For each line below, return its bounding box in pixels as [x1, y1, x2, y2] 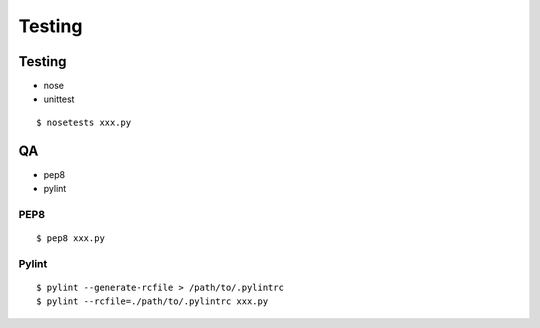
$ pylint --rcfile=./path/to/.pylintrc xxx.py [36, 296, 269, 307]
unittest [43, 93, 75, 105]
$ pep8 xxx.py [36, 233, 105, 244]
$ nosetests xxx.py [36, 116, 132, 128]
